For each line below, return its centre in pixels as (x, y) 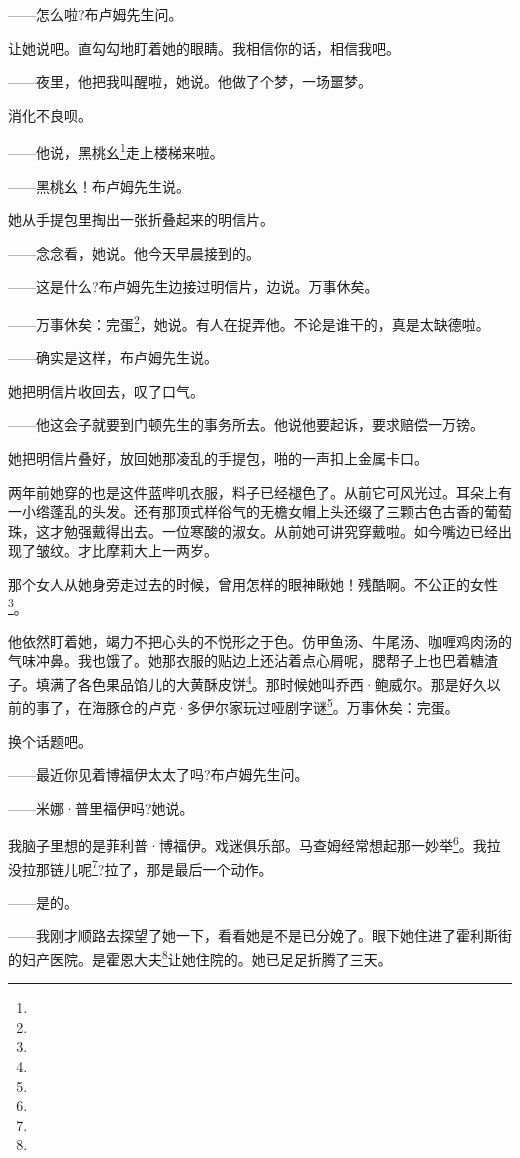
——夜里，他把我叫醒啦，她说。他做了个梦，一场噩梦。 (190, 81)
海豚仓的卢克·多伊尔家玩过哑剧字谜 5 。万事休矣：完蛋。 (275, 705)
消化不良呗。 (50, 114)
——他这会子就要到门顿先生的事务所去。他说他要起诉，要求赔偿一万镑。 (246, 424)
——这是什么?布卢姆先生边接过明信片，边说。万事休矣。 (193, 286)
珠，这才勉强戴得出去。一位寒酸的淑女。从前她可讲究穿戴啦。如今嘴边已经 (253, 530)
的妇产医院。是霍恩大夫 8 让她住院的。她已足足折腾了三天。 (200, 957)
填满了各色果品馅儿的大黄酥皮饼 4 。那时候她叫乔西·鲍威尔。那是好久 (261, 682)
